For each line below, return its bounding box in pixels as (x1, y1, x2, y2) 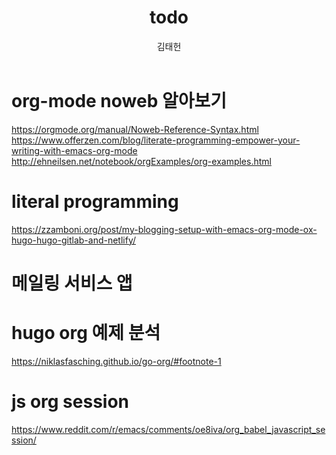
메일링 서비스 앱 (11, 272, 133, 295)
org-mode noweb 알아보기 (11, 89, 228, 112)
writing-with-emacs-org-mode (11, 144, 138, 156)
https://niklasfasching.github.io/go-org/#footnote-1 (11, 355, 222, 367)
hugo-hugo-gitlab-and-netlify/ (11, 234, 137, 246)
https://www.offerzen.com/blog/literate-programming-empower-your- (11, 134, 301, 146)
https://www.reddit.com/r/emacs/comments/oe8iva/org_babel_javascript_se (11, 423, 326, 435)
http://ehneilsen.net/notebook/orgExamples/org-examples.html (11, 155, 272, 167)
